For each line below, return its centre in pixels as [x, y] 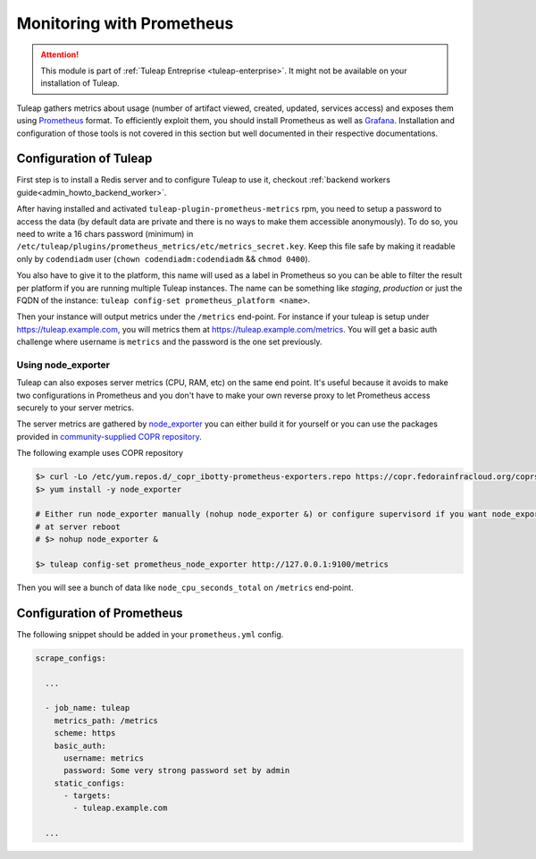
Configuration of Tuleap [84, 159]
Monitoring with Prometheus [125, 23]
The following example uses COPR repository [100, 453]
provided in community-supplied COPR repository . [109, 436]
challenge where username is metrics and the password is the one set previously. [169, 342]
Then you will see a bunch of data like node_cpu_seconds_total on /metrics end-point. [185, 587]
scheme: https [85, 733]
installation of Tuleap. [80, 83]
